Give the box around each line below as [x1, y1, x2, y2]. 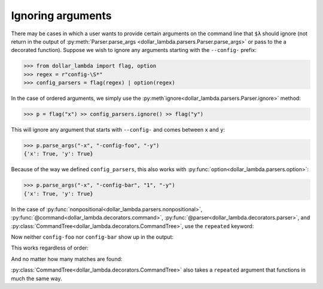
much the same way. [11, 275, 62, 282]
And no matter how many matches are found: [11, 255, 123, 263]
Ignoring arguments [11, 9, 112, 22]
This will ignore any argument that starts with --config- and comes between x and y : [11, 126, 226, 133]
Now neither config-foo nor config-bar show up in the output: [11, 233, 173, 241]
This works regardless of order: [11, 244, 89, 251]
